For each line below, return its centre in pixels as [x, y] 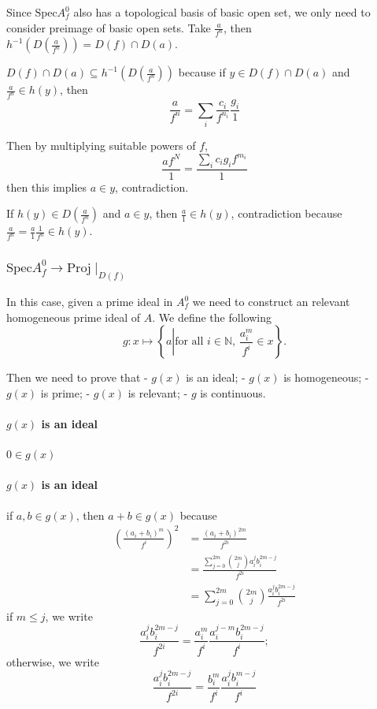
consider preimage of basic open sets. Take [109, 27]
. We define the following [212, 317]
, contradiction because [286, 213]
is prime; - [65, 392]
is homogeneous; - [326, 377]
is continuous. [233, 392]
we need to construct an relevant [271, 301]
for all [189, 342]
